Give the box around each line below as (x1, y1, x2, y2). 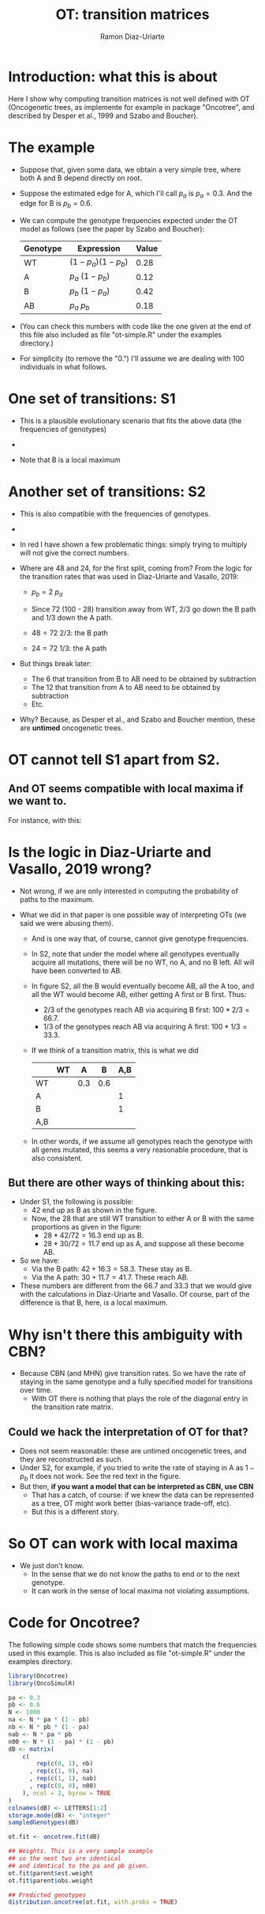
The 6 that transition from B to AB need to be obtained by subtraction (31, 674, 256, 684)
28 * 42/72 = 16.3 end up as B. (43, 1230, 144, 1240)
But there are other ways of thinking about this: (8, 1176, 245, 1189)
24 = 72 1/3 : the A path (31, 643, 107, 653)
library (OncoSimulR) (8, 1679, 77, 1687)
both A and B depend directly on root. (19, 172, 143, 183)
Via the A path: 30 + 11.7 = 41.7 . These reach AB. (31, 1272, 189, 1283)
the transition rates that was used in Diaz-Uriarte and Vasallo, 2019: (19, 571, 239, 581)
